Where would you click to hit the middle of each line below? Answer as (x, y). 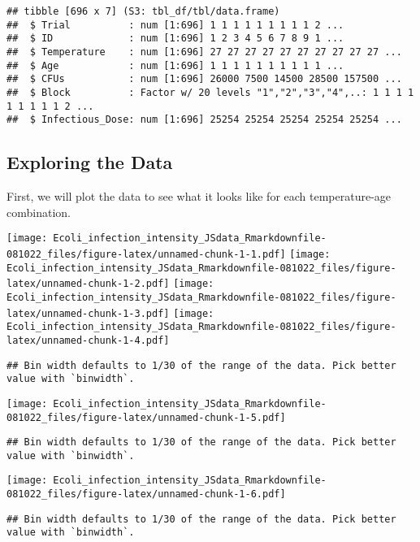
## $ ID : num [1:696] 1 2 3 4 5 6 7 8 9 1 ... (175, 39)
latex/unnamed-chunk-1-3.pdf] (88, 313)
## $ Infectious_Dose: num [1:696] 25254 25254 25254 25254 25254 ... (204, 120)
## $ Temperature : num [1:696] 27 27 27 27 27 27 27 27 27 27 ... (204, 52)
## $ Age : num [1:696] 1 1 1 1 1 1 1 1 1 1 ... (175, 65)
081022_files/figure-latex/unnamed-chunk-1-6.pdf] (146, 494)
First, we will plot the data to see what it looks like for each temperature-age (199, 196)
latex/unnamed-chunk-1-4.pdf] (88, 340)
